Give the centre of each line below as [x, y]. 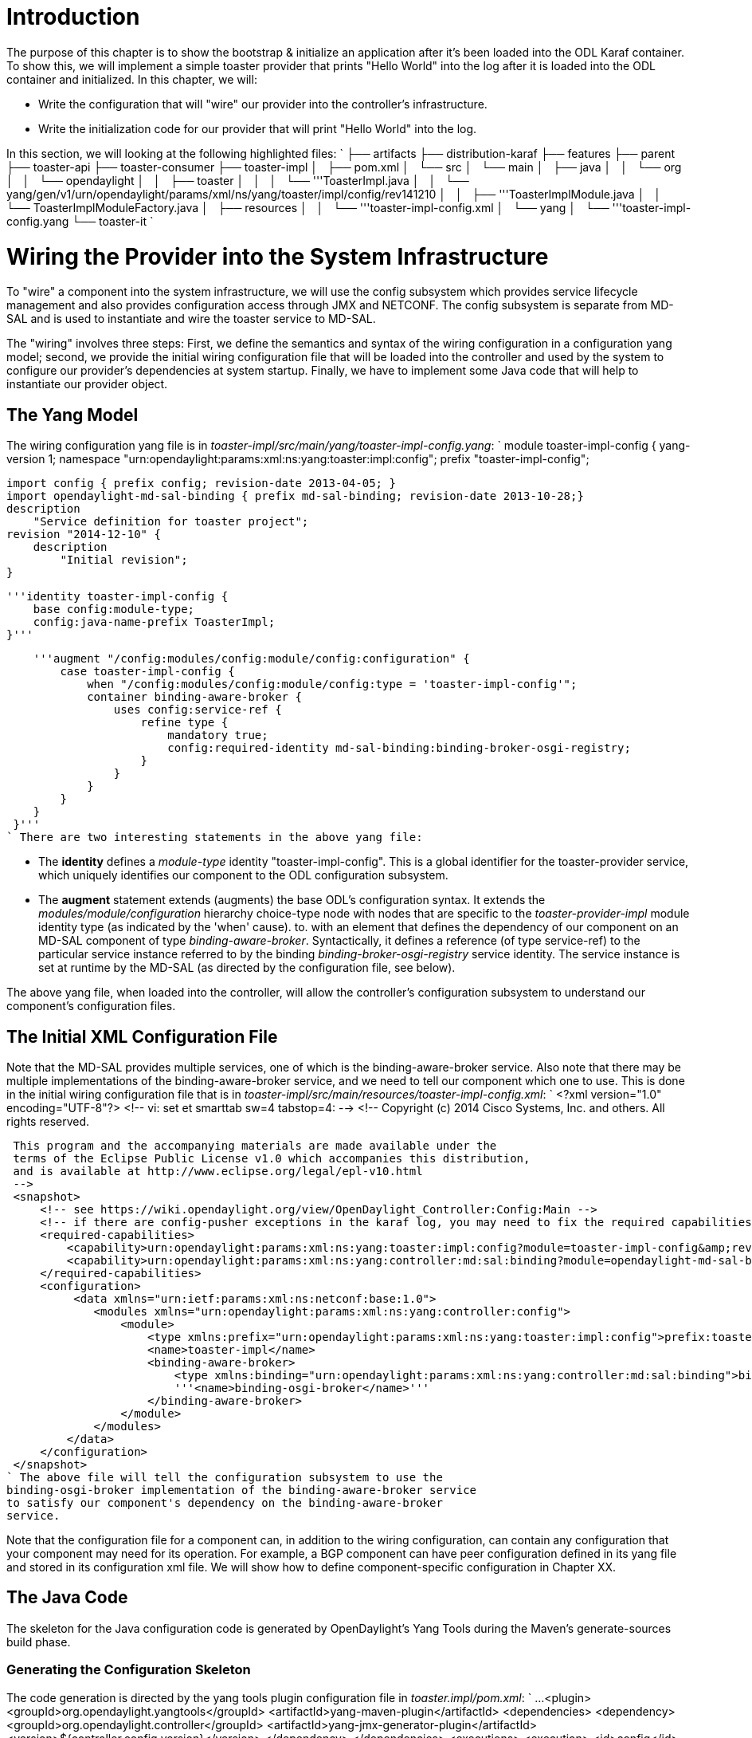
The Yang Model [72, 415]
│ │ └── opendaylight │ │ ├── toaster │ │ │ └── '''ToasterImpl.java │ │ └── [238, 180]
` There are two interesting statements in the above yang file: [215, 838]
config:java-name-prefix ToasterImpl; [154, 622]
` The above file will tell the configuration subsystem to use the [225, 1477]
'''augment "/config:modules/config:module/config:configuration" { [251, 659]
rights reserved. [48, 1121]
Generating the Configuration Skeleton [129, 1670]
